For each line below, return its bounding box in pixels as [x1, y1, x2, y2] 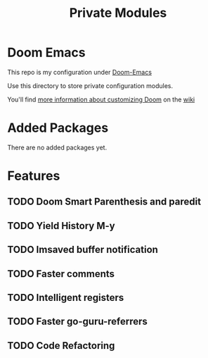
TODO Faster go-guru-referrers [7, 316, 148, 328]
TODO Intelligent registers [7, 292, 124, 304]
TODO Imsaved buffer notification [7, 244, 158, 256]
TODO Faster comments [7, 268, 115, 280]
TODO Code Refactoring [7, 340, 115, 352]
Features [7, 168, 60, 184]
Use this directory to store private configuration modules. [7, 81, 174, 89]
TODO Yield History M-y [7, 220, 115, 232]
